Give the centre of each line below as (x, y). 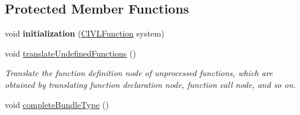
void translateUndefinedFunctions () (70, 53)
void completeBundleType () (57, 104)
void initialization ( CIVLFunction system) (85, 33)
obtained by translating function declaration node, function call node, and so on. (150, 84)
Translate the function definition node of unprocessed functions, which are (139, 73)
